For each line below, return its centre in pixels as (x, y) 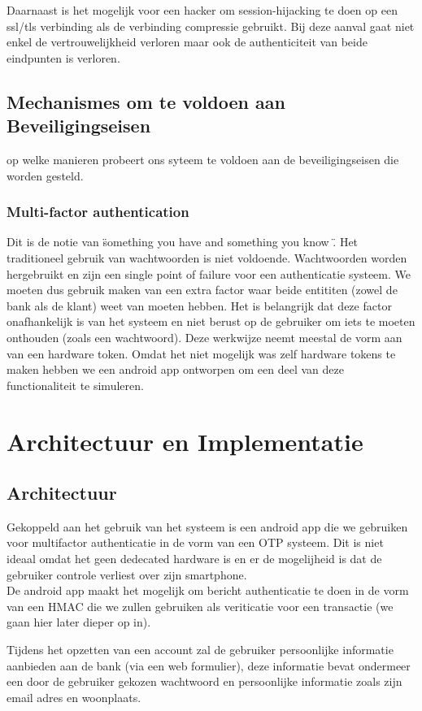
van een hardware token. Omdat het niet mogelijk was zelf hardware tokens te (201, 353)
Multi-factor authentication (98, 212)
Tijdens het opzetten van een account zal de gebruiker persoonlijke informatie (200, 650)
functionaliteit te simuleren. (75, 385)
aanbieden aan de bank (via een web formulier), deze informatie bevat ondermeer (209, 665)
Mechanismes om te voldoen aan (146, 101)
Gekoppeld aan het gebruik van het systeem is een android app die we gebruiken (207, 526)
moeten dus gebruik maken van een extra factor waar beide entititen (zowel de (202, 290)
